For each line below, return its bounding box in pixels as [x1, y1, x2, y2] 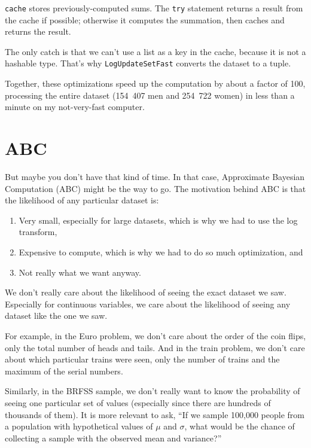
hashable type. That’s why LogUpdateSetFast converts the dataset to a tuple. [5, 57, 291, 69]
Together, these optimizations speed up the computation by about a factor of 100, [5, 77, 306, 90]
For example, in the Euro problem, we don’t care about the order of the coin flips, [5, 329, 306, 342]
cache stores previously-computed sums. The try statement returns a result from [5, 2, 303, 14]
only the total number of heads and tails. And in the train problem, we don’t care [5, 341, 305, 353]
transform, [19, 225, 57, 238]
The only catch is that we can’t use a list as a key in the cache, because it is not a [5, 45, 306, 57]
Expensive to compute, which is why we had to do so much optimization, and [19, 245, 303, 258]
